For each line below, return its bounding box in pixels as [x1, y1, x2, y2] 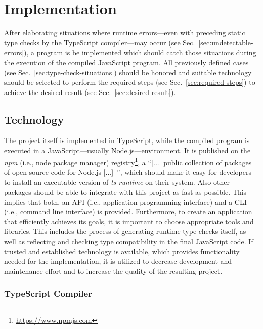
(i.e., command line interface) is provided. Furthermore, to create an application [4, 206, 252, 217]
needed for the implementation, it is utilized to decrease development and [4, 256, 232, 266]
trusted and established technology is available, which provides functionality [4, 246, 240, 256]
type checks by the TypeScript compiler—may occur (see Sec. [4, 37, 195, 48]
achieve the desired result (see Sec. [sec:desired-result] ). [4, 86, 176, 97]
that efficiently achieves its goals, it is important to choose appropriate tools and [4, 216, 254, 226]
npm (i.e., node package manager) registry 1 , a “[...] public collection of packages [4, 155, 252, 167]
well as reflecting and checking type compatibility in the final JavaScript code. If [4, 236, 253, 247]
